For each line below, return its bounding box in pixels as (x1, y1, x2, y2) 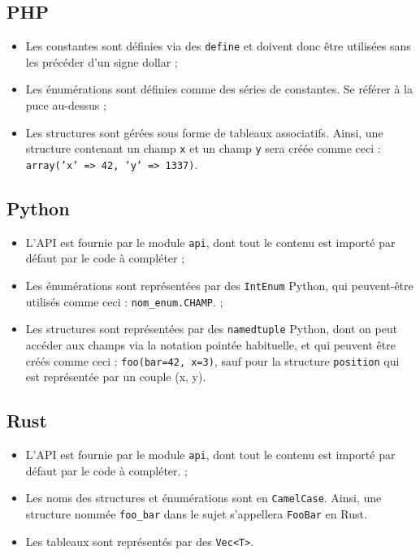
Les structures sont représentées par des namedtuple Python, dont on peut (25, 320, 398, 337)
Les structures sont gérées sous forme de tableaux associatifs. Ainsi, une (25, 124, 383, 141)
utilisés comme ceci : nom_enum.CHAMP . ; (25, 293, 223, 310)
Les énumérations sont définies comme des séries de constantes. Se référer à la (25, 80, 413, 98)
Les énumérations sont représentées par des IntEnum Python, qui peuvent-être (25, 277, 414, 293)
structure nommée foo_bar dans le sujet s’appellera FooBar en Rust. (25, 505, 367, 522)
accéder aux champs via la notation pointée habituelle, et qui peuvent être (25, 336, 396, 353)
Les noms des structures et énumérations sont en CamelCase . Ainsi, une (25, 489, 382, 506)
